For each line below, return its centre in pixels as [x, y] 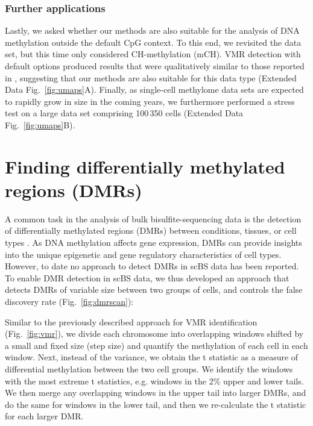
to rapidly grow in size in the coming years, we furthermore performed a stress [150, 101]
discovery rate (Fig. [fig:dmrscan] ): [69, 302]
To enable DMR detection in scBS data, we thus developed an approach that [147, 277]
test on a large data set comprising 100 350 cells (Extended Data [124, 113]
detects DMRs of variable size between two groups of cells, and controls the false [154, 290]
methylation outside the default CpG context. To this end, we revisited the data [153, 42]
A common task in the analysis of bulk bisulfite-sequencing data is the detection [153, 218]
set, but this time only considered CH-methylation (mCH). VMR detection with [153, 54]
